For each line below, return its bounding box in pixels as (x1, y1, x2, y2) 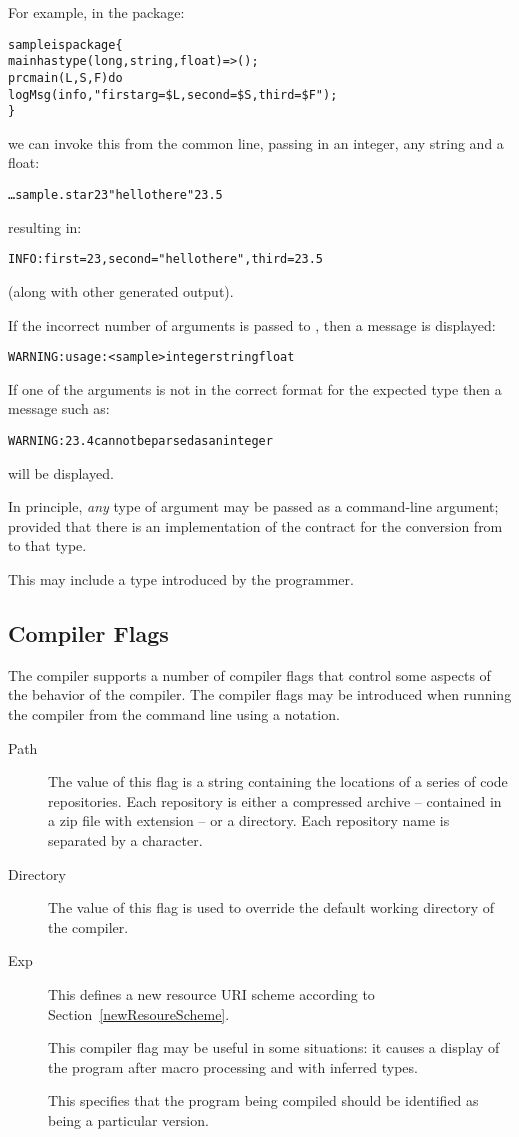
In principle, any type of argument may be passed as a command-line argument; (8, 496, 499, 517)
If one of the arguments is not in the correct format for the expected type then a (8, 378, 502, 399)
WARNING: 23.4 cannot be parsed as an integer (8, 434, 273, 448)
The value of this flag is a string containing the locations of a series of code (48, 771, 508, 792)
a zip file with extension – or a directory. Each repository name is (48, 810, 450, 831)
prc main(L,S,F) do (8, 70, 123, 85)
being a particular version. (48, 1109, 209, 1130)
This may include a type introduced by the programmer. (8, 569, 354, 590)
